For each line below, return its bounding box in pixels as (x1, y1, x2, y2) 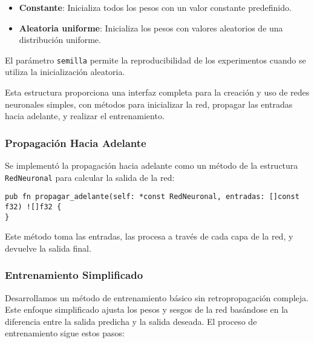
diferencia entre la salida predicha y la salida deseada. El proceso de (5, 315, 257, 327)
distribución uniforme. (19, 33, 101, 46)
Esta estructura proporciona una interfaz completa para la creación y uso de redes (5, 86, 310, 99)
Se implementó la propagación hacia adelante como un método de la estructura (5, 159, 298, 172)
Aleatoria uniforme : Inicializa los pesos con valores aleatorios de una (19, 21, 283, 34)
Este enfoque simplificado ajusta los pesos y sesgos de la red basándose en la (5, 303, 289, 316)
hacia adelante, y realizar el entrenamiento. (5, 109, 165, 122)
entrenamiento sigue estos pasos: (5, 327, 125, 339)
